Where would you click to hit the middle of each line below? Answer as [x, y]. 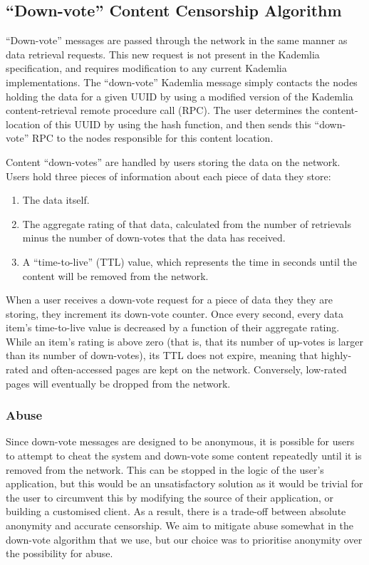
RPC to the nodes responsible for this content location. [152, 138]
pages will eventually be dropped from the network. [118, 383]
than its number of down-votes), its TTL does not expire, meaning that [162, 355]
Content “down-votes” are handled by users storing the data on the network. [173, 161]
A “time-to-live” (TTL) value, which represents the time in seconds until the [189, 261]
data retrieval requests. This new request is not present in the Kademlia [163, 54]
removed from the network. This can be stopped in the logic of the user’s [165, 469]
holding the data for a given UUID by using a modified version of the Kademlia [180, 96]
